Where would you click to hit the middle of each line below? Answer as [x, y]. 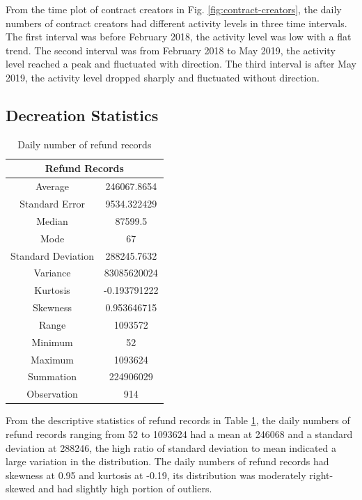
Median [52, 220]
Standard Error [52, 204]
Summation [53, 376]
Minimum [52, 342]
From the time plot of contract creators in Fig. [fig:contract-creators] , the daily [174, 9]
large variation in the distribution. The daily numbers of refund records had [167, 461]
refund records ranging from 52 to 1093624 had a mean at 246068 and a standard [179, 434]
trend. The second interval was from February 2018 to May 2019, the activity [171, 50]
